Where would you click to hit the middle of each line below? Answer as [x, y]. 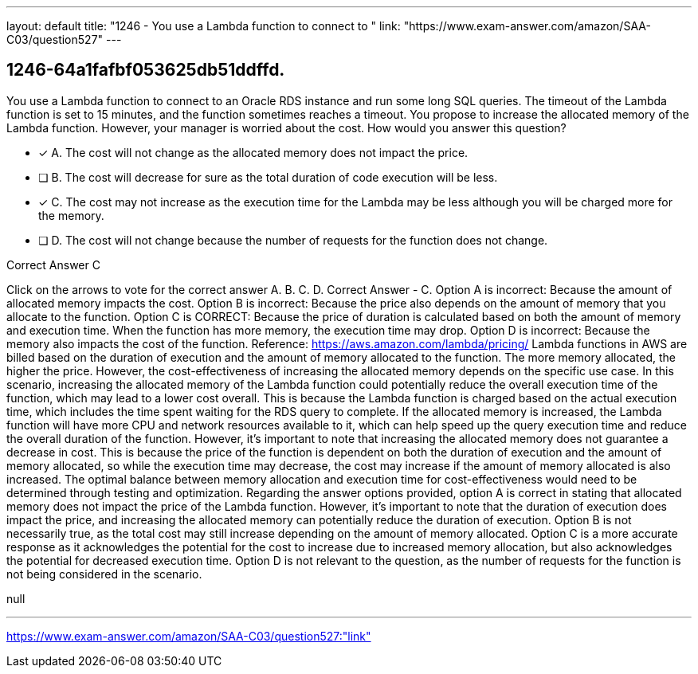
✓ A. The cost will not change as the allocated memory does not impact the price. [253, 152]
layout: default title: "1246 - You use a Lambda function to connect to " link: [204, 26]
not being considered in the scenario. [104, 574]
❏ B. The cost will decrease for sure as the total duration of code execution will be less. [268, 177]
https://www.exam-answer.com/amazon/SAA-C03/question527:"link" [189, 636]
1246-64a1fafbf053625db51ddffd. [146, 70]
